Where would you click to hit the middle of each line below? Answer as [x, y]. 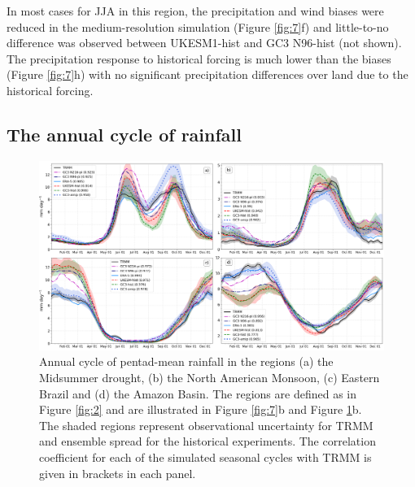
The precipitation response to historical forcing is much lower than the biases [199, 58]
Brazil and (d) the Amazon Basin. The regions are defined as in [198, 393]
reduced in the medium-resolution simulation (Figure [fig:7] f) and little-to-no [198, 26]
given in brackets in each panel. [118, 473]
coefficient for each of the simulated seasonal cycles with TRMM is [205, 457]
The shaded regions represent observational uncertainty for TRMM [206, 425]
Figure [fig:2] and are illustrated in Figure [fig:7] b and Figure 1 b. [201, 409]
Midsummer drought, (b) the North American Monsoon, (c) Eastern [210, 378]
